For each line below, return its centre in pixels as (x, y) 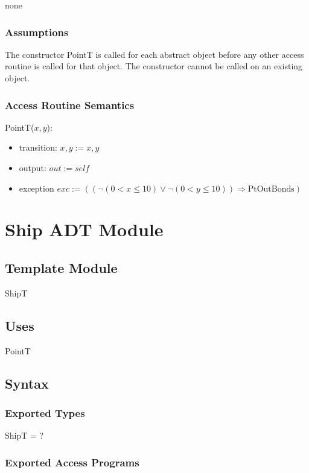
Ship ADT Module (84, 229)
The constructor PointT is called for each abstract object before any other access (154, 54)
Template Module (61, 267)
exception (37, 188)
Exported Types (45, 412)
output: (33, 168)
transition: (38, 147)
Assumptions (37, 32)
